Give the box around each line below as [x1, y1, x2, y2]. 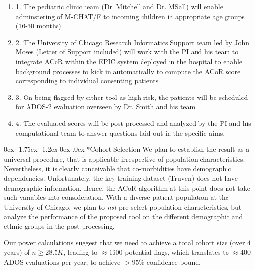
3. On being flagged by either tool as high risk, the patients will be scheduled [15, 92, 248, 102]
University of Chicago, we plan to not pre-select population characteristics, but [4, 201, 242, 212]
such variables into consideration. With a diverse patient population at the [4, 192, 229, 202]
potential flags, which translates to [125, 247, 229, 257]
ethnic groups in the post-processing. [4, 221, 115, 231]
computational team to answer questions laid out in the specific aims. [15, 127, 225, 138]
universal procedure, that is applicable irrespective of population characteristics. [4, 153, 245, 164]
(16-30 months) [15, 21, 61, 31]
